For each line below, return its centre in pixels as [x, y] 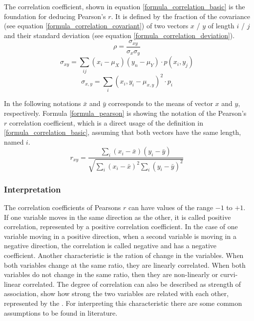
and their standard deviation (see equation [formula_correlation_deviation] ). [119, 35]
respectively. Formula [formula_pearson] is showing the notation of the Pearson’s [125, 113]
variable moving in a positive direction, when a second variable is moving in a [120, 236]
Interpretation [32, 189]
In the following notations [42, 103]
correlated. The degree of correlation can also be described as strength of [132, 284]
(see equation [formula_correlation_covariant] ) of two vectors [96, 26]
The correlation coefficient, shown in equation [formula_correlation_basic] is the [125, 6]
